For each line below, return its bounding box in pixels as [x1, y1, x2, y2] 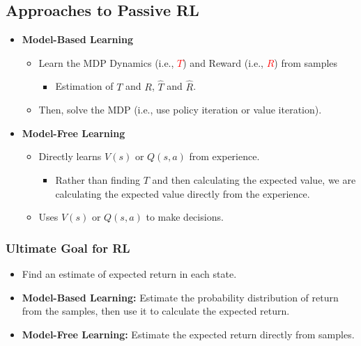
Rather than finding [55, 172, 140, 187]
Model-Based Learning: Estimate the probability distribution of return [22, 290, 339, 304]
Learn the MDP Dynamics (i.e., [38, 55, 174, 70]
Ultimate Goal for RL [6, 239, 130, 256]
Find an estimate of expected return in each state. [22, 266, 237, 281]
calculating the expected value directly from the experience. [55, 186, 310, 200]
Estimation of [55, 79, 114, 93]
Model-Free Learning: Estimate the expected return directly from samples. [22, 327, 355, 341]
